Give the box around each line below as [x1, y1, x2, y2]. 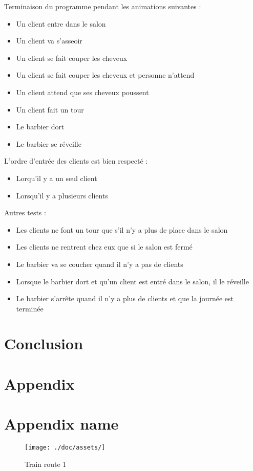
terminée [16, 303, 44, 313]
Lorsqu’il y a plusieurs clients [16, 190, 108, 200]
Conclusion [4, 333, 83, 354]
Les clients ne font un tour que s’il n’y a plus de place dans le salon [16, 224, 228, 235]
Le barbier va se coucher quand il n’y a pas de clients [16, 258, 183, 269]
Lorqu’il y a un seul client [16, 172, 97, 183]
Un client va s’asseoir [16, 35, 82, 46]
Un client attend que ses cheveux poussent [16, 86, 149, 97]
